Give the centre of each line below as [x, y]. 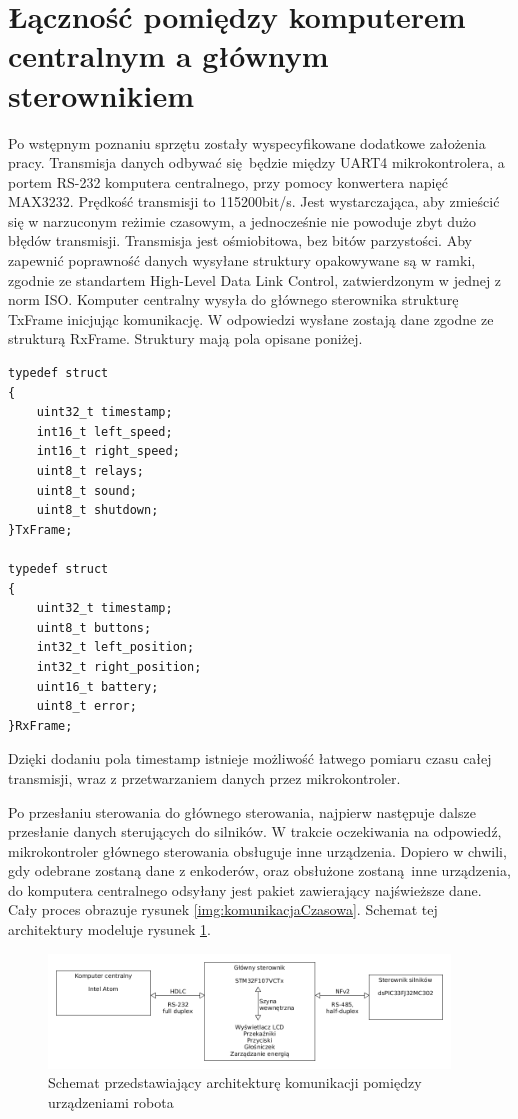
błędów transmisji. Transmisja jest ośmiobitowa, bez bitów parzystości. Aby [240, 240]
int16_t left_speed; [104, 431]
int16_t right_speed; [108, 451]
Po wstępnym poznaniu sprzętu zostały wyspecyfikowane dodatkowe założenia [247, 142]
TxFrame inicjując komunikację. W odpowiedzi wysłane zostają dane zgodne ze [251, 318]
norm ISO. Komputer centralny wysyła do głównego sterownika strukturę [233, 299]
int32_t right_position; [119, 666]
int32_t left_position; [115, 647]
